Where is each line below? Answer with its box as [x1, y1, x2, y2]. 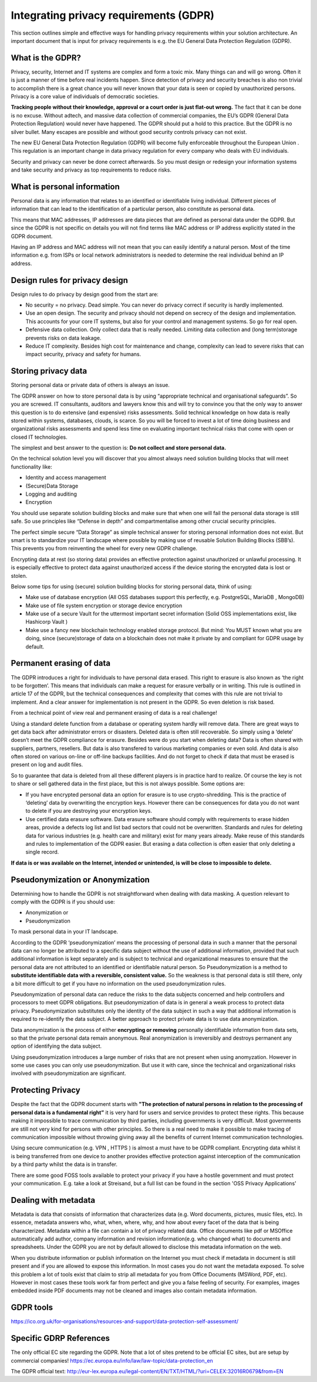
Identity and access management [25, 474, 107, 481]
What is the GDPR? [11, 53, 82, 63]
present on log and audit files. [11, 761, 83, 768]
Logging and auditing [25, 490, 77, 497]
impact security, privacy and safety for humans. [25, 351, 141, 358]
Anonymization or [25, 909, 69, 916]
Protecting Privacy [11, 1085, 80, 1095]
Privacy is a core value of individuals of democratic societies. [11, 93, 160, 100]
